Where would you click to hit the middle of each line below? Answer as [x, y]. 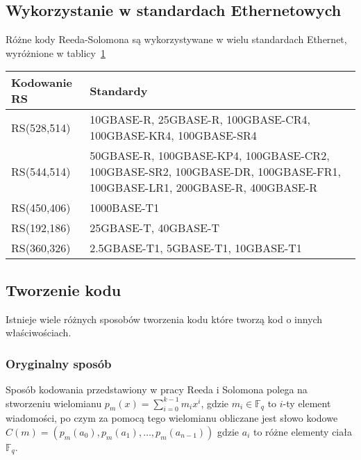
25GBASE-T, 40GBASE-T [155, 228]
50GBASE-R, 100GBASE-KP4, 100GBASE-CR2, [210, 156]
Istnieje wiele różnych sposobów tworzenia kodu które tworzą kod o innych [164, 319]
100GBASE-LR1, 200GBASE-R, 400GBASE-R [204, 188]
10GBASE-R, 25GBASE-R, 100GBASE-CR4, [200, 120]
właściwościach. [39, 332]
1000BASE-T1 [125, 208]
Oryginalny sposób [59, 363]
